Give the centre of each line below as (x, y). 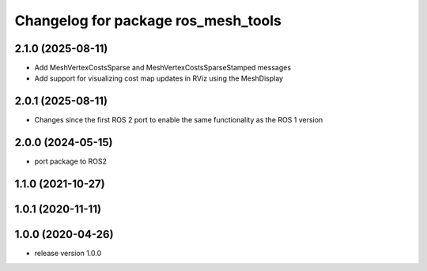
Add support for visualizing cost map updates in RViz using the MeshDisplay (159, 78)
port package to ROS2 (70, 161)
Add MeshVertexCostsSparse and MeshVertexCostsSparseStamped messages (163, 68)
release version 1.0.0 (68, 254)
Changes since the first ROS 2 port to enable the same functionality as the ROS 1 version (179, 120)
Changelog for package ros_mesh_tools (148, 21)
